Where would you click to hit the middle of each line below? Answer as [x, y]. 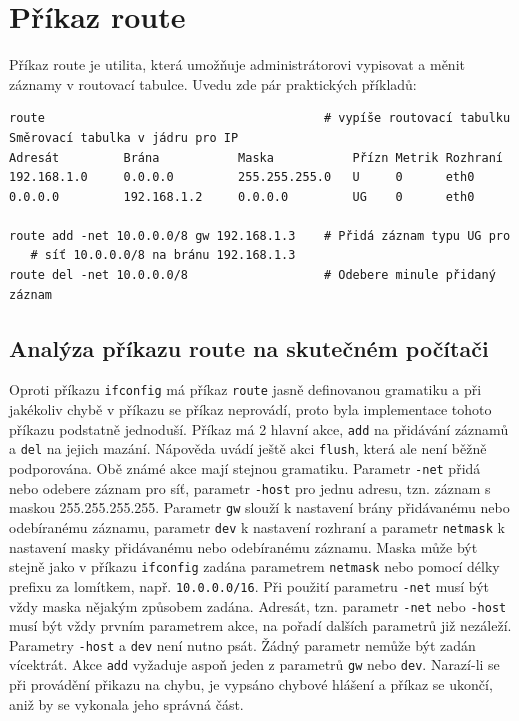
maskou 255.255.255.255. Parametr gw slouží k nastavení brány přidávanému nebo [259, 507]
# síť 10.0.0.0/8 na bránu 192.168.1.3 [163, 255]
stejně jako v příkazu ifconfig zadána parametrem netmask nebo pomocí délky [254, 566]
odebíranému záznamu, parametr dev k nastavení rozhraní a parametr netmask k [257, 526]
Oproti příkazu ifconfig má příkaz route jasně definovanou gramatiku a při [245, 389]
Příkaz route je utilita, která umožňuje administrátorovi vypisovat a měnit [237, 64]
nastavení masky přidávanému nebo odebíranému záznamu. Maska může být [243, 546]
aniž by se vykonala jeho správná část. [126, 703]
